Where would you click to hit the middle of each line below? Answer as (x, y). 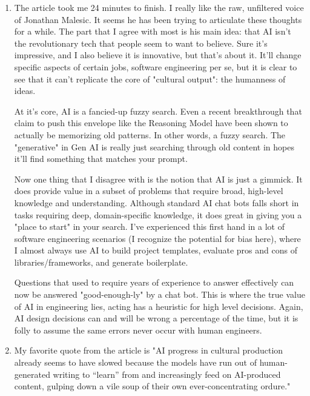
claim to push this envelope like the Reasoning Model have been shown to (151, 123)
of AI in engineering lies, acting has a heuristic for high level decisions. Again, (159, 306)
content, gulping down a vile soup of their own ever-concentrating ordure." (152, 386)
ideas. (25, 91)
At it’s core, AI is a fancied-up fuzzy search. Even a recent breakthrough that (158, 111)
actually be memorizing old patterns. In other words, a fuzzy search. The (150, 134)
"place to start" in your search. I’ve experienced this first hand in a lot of (149, 227)
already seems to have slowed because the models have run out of (135, 362)
